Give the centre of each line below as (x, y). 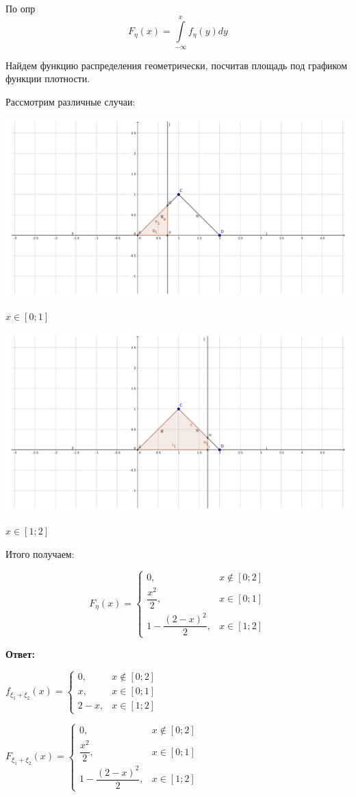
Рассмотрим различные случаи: (71, 101)
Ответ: (20, 653)
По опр (21, 8)
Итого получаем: (40, 553)
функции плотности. (48, 78)
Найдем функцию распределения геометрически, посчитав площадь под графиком (177, 65)
